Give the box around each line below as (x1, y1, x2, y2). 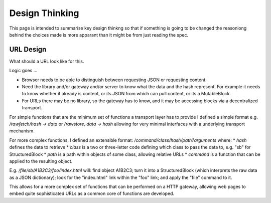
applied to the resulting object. (9, 158, 73, 164)
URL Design (9, 45, 47, 54)
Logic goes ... (9, 68, 38, 74)
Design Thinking (9, 8, 80, 19)
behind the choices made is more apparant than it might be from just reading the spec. (9, 32, 188, 38)
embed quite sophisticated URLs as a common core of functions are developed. (9, 190, 175, 196)
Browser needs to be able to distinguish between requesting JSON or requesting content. (22, 77, 207, 83)
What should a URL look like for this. (9, 58, 84, 64)
